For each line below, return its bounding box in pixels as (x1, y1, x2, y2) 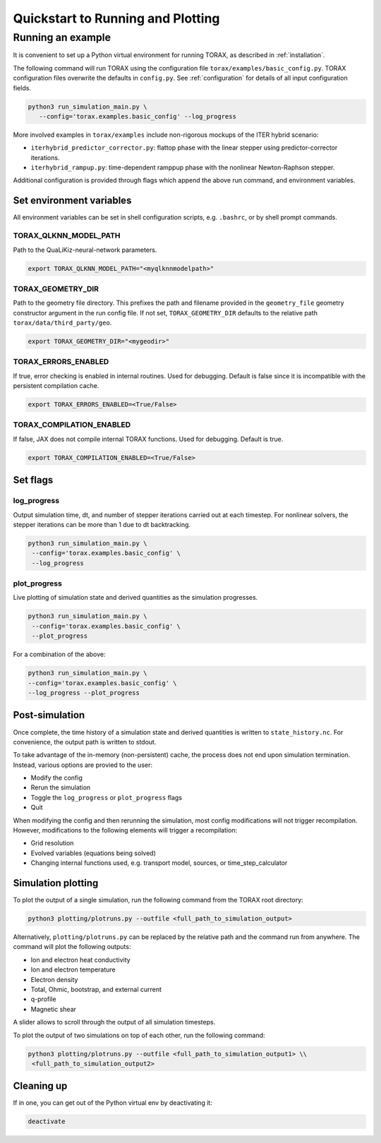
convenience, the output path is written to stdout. (13, 737, 157, 746)
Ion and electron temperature (30, 965, 116, 974)
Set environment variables (13, 195, 132, 207)
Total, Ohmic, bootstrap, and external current (30, 985, 162, 994)
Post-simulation (13, 709, 85, 721)
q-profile (30, 995, 56, 1003)
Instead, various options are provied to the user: (13, 761, 153, 769)
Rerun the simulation (30, 783, 91, 792)
